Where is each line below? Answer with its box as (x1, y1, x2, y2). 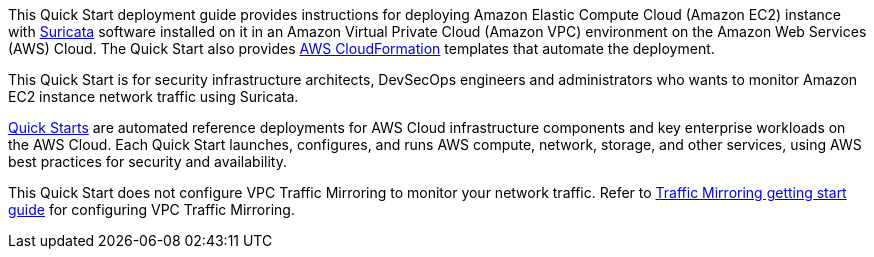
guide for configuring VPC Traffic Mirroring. (8, 201, 295, 218)
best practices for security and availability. (8, 153, 287, 170)
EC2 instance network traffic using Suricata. (8, 88, 299, 105)
